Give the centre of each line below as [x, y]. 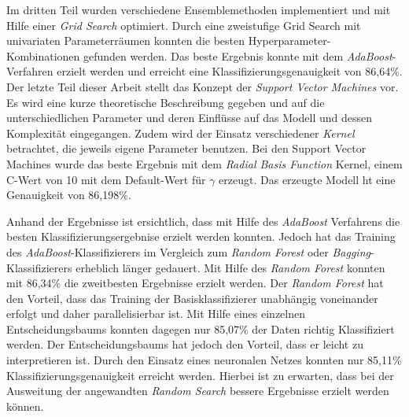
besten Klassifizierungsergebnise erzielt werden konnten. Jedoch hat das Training [201, 236]
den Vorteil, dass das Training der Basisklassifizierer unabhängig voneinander [192, 298]
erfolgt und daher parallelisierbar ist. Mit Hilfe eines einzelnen [156, 314]
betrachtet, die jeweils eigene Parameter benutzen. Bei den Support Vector [186, 148]
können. [25, 406]
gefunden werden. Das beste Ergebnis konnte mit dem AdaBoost [238, 55]
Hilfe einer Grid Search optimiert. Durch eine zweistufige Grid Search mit [184, 25]
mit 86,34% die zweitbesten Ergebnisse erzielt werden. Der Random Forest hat [195, 283]
